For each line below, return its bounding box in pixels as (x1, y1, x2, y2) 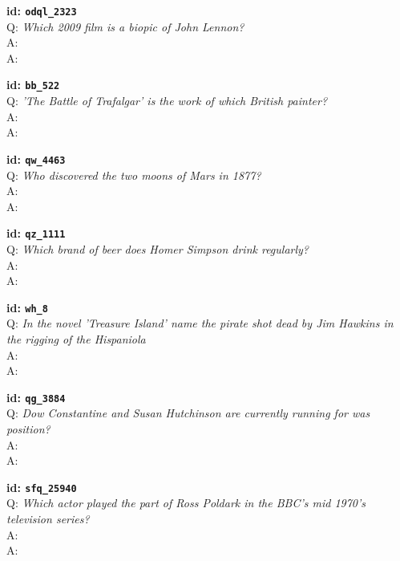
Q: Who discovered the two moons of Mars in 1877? (6, 166, 261, 183)
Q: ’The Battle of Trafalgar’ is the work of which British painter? (6, 92, 328, 109)
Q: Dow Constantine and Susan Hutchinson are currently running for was (6, 404, 370, 421)
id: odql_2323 (6, 2, 77, 18)
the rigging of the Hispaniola (6, 331, 146, 347)
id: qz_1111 (6, 225, 66, 242)
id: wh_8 (6, 299, 48, 315)
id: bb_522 (6, 76, 60, 93)
